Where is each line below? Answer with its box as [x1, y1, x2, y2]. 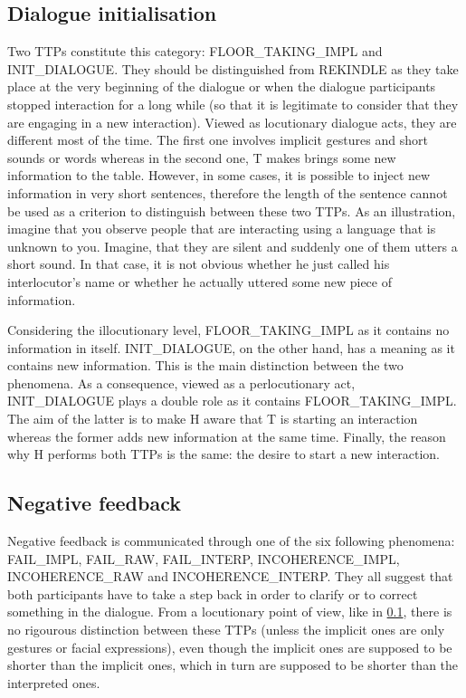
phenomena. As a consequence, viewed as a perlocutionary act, [7, 373, 356, 392]
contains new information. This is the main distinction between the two [7, 356, 404, 375]
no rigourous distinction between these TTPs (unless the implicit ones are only [7, 620, 445, 639]
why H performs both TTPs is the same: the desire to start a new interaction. [7, 445, 440, 464]
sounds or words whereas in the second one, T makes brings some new [7, 148, 396, 167]
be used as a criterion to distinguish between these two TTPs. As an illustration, [7, 201, 456, 220]
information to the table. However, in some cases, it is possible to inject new [7, 166, 431, 185]
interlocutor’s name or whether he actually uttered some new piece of [7, 272, 392, 291]
